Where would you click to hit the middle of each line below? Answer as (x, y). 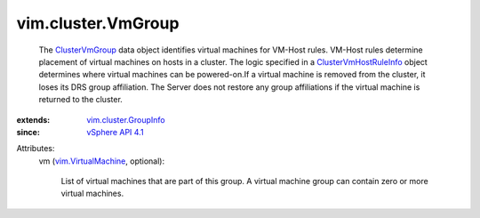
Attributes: (36, 149)
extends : (33, 119)
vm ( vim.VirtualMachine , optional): (101, 161)
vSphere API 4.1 (115, 132)
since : (28, 132)
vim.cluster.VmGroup (98, 23)
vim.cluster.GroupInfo (126, 119)
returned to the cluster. (81, 100)
